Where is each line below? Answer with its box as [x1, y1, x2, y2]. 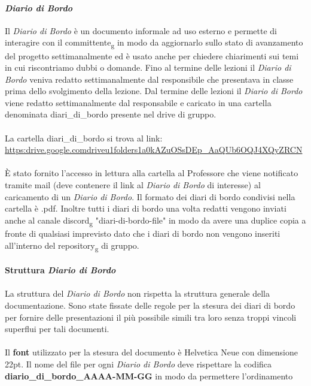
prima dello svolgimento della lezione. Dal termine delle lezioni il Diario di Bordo [5, 85, 303, 97]
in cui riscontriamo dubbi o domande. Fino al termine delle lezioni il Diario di [5, 61, 291, 74]
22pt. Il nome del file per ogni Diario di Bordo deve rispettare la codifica [5, 358, 272, 370]
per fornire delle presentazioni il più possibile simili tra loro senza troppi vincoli [5, 310, 297, 323]
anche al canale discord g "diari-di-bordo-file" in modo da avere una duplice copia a [5, 213, 306, 228]
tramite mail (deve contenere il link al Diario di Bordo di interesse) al [5, 179, 261, 191]
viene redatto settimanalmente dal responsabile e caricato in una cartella [5, 96, 272, 108]
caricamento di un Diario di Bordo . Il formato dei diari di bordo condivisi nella [5, 190, 295, 203]
